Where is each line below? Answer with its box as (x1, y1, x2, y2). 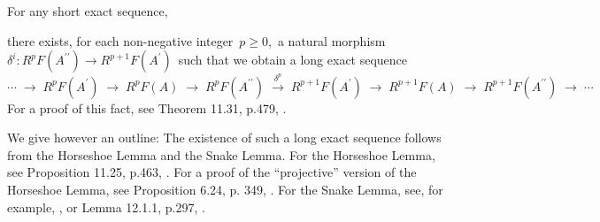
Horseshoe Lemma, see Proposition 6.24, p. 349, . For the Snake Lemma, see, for (7, 180, 443, 198)
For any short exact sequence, (7, 2, 168, 19)
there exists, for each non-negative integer (7, 31, 234, 50)
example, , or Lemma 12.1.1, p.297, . (7, 197, 205, 216)
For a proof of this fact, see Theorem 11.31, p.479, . (7, 98, 287, 117)
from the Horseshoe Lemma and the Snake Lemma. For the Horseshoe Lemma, (7, 145, 435, 164)
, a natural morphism (268, 31, 386, 50)
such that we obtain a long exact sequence (178, 50, 408, 69)
